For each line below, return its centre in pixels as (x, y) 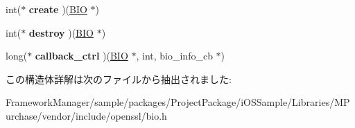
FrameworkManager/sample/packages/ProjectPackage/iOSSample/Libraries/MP (178, 102)
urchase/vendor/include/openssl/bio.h (86, 115)
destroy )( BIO (61, 32)
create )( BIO (58, 9)
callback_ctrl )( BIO (81, 56)
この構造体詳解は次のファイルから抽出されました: (119, 79)
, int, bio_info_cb (174, 56)
